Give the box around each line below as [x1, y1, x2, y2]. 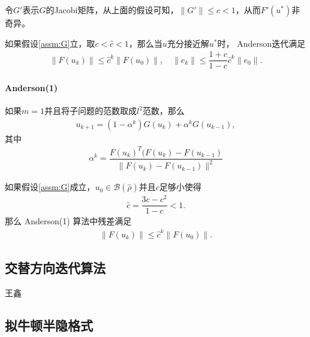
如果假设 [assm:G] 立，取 [5, 37, 95, 49]
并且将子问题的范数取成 [44, 104, 137, 117]
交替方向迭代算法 [5, 258, 106, 277]
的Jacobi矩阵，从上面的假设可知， [46, 4, 179, 16]
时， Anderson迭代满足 [217, 37, 306, 49]
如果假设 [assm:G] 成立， [5, 180, 95, 193]
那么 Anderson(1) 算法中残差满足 [5, 215, 132, 227]
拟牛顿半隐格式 [5, 315, 93, 334]
